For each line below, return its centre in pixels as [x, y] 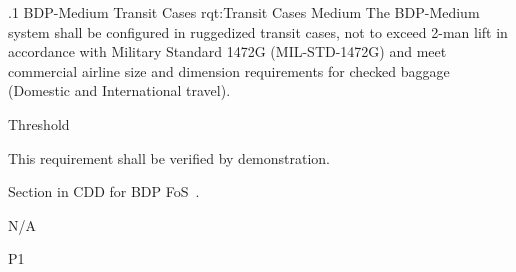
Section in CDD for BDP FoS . [104, 191]
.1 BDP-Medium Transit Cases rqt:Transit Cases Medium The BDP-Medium [244, 12]
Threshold [39, 123]
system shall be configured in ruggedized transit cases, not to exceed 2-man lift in [258, 31]
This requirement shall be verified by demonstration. [169, 157]
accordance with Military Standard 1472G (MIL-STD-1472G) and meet [227, 51]
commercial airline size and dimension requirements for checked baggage [229, 70]
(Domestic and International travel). [119, 90]
